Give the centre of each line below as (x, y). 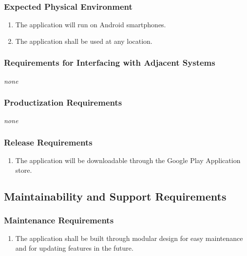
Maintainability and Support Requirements (115, 196)
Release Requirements (48, 142)
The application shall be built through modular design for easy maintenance (129, 238)
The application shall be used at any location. (84, 41)
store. (24, 170)
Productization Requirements (63, 102)
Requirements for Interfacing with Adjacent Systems (110, 63)
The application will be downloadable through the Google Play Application (128, 160)
